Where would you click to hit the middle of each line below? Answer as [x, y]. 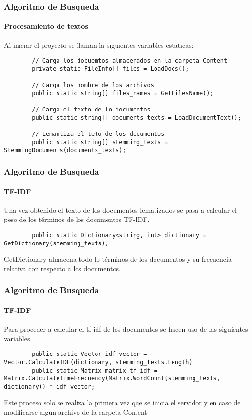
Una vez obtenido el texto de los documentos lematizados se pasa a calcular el [120, 210]
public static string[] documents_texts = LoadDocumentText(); [136, 118]
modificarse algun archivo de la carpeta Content [76, 412]
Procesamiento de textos [46, 26]
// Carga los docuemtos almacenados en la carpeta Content [130, 61]
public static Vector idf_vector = [89, 354]
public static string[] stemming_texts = [100, 142]
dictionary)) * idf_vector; [49, 387]
